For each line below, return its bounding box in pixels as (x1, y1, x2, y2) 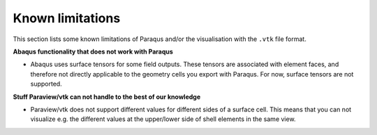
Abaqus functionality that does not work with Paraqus (13, 47, 174, 56)
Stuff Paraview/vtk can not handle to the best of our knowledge (13, 93, 201, 101)
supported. (30, 80, 62, 88)
